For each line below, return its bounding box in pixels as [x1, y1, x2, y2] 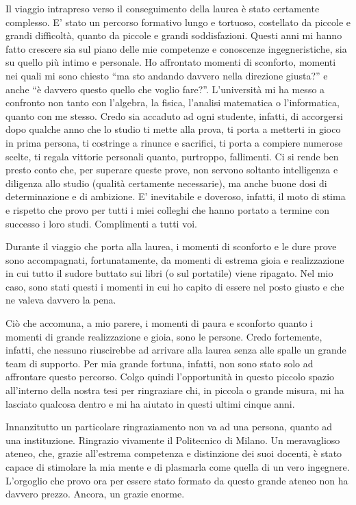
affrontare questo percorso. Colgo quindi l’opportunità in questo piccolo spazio [5, 369, 335, 384]
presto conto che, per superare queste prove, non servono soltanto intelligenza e [5, 162, 338, 177]
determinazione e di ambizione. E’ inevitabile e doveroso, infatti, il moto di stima [5, 189, 346, 204]
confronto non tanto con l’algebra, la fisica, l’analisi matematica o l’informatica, [5, 95, 340, 110]
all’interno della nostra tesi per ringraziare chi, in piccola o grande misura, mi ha [5, 383, 344, 397]
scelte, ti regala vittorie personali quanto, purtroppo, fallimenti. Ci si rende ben [5, 149, 339, 163]
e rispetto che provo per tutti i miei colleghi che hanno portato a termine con [5, 202, 330, 217]
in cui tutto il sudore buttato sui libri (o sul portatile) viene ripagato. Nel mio [5, 266, 333, 280]
